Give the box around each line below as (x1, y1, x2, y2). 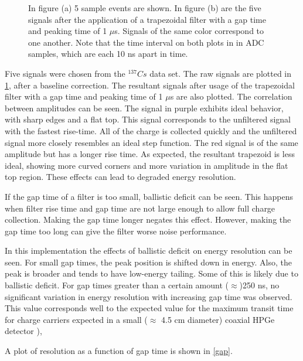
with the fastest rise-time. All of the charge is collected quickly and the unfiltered (5, 124, 297, 137)
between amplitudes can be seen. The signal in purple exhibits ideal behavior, (5, 101, 284, 114)
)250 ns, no (239, 279, 280, 291)
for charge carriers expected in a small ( (5, 313, 148, 325)
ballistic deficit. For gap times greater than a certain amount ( (5, 279, 229, 291)
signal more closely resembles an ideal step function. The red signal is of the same (5, 136, 298, 148)
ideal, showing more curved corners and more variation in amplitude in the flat (5, 159, 288, 171)
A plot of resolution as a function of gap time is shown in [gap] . (5, 345, 233, 357)
